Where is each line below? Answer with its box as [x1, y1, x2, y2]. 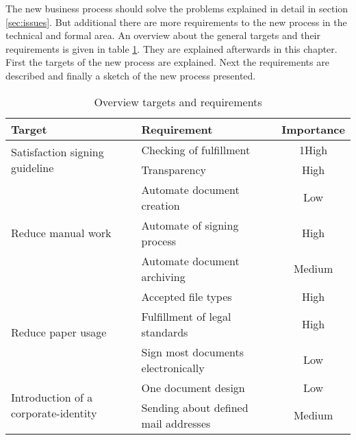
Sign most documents [141, 343, 244, 360]
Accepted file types [141, 288, 232, 304]
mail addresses [141, 415, 211, 431]
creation [141, 197, 180, 213]
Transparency [141, 161, 206, 178]
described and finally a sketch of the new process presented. [5, 68, 256, 82]
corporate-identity [11, 405, 97, 421]
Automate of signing [141, 217, 239, 233]
